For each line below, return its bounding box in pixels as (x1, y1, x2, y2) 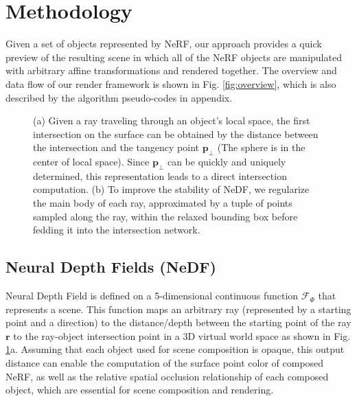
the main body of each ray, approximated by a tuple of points (33, 196, 292, 210)
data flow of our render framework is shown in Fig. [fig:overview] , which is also (5, 76, 336, 91)
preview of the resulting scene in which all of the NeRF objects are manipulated (5, 49, 342, 64)
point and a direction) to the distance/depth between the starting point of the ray (5, 315, 352, 330)
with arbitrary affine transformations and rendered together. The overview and (5, 63, 337, 78)
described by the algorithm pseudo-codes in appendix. (5, 90, 233, 104)
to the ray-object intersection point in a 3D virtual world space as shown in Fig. (13, 328, 351, 343)
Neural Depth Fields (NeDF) (5, 256, 216, 277)
